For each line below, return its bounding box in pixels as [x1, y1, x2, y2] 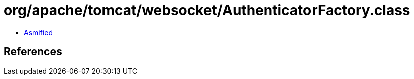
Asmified [24, 28, 53, 37]
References [4, 45, 62, 58]
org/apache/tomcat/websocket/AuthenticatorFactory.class [4, 2, 410, 19]
